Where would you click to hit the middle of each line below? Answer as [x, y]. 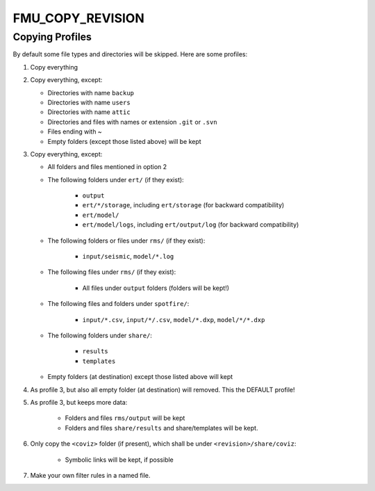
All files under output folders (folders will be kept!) [156, 288]
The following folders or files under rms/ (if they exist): [126, 241]
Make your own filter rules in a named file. [90, 475]
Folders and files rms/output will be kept [125, 418]
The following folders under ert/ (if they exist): [116, 179]
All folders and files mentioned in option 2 [107, 167]
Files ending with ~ [75, 131]
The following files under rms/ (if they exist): [112, 272]
